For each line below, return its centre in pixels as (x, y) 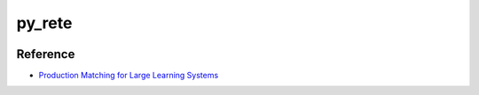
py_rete (44, 23)
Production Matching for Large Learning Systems (129, 76)
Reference (46, 54)
